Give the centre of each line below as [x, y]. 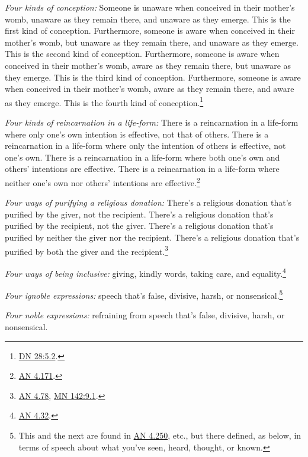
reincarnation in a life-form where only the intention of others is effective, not [145, 146]
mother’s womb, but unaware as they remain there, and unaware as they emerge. [152, 42]
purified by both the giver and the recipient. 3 [86, 250]
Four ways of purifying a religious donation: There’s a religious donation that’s [148, 202]
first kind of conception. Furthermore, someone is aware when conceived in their [150, 31]
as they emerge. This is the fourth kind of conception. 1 [104, 101]
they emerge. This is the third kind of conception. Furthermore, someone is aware [153, 77]
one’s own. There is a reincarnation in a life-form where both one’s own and [142, 157]
